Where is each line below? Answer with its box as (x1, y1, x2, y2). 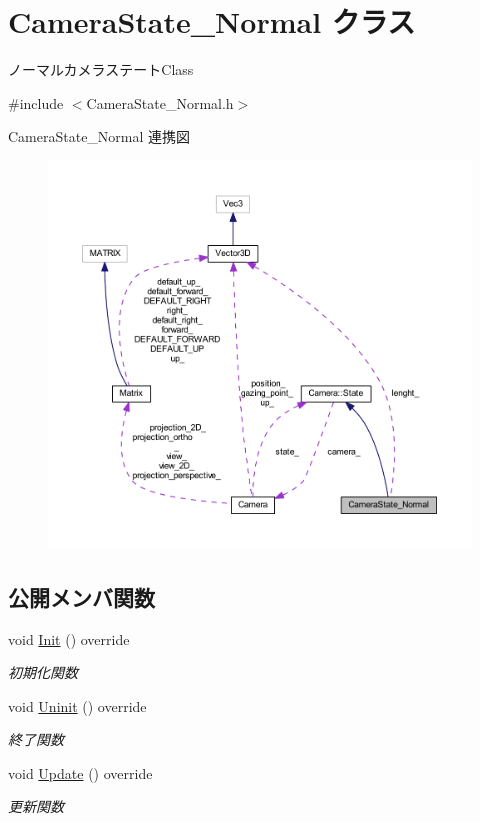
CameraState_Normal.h (86, 92, 234, 113)
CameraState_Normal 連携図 (8, 126, 191, 147)
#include (8, 92, 64, 113)
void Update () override (8, 762, 153, 783)
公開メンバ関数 (8, 581, 155, 612)
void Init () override (8, 628, 130, 649)
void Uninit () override (8, 695, 147, 716)
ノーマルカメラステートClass (8, 59, 194, 80)
